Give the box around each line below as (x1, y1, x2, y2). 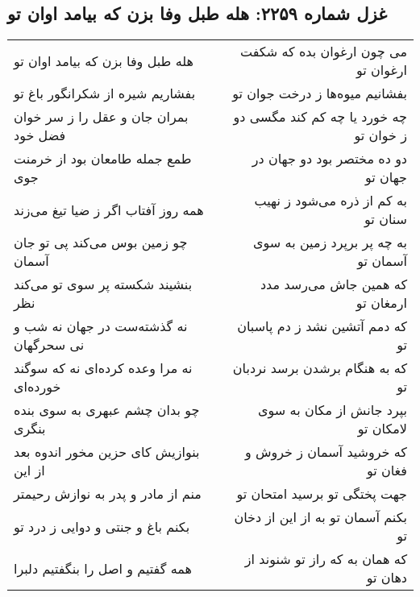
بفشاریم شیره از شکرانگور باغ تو (14, 84, 196, 103)
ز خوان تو (354, 126, 407, 145)
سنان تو (364, 209, 407, 229)
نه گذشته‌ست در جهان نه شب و (14, 317, 188, 336)
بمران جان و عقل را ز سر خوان (14, 107, 189, 126)
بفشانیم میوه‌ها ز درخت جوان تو (232, 84, 407, 103)
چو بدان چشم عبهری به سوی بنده (14, 400, 200, 420)
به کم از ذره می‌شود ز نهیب (254, 191, 407, 210)
